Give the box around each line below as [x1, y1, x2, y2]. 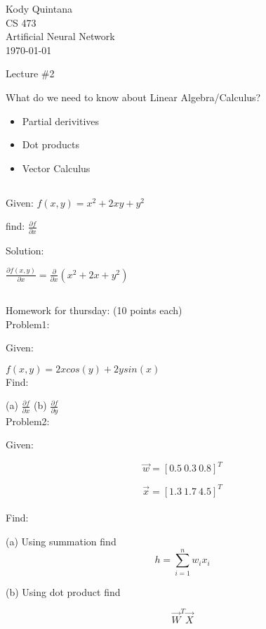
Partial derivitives [22, 113, 100, 128]
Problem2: [6, 413, 50, 428]
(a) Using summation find [6, 534, 117, 549]
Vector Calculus [22, 160, 91, 175]
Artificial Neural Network [6, 29, 115, 44]
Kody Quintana [6, 1, 72, 15]
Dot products [22, 137, 80, 152]
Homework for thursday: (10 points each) [6, 303, 182, 317]
